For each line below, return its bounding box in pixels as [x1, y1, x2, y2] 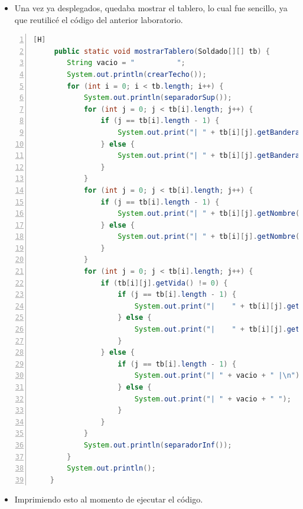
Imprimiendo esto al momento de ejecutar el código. [14, 493, 203, 505]
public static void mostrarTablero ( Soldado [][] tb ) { [54, 47, 271, 56]
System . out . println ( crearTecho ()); [67, 70, 207, 79]
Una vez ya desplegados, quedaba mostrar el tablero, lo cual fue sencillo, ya [14, 2, 288, 14]
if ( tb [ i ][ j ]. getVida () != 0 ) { [100, 278, 228, 287]
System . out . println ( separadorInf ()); [83, 440, 232, 449]
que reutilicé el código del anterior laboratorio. [14, 13, 183, 25]
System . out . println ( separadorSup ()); [83, 93, 232, 102]
